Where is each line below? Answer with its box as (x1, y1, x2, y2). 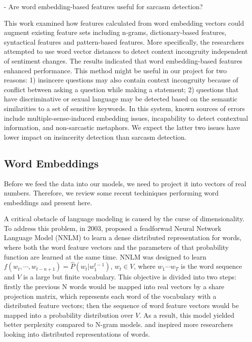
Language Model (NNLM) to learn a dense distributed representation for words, (4, 232, 242, 243)
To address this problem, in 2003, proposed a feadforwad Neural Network (4, 223, 221, 233)
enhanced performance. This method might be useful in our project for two (4, 65, 227, 75)
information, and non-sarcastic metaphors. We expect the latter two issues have (4, 122, 240, 132)
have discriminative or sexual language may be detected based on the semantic (4, 94, 237, 104)
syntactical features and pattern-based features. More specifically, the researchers (4, 36, 244, 47)
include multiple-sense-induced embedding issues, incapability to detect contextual (4, 113, 248, 123)
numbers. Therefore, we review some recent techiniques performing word (4, 188, 219, 198)
